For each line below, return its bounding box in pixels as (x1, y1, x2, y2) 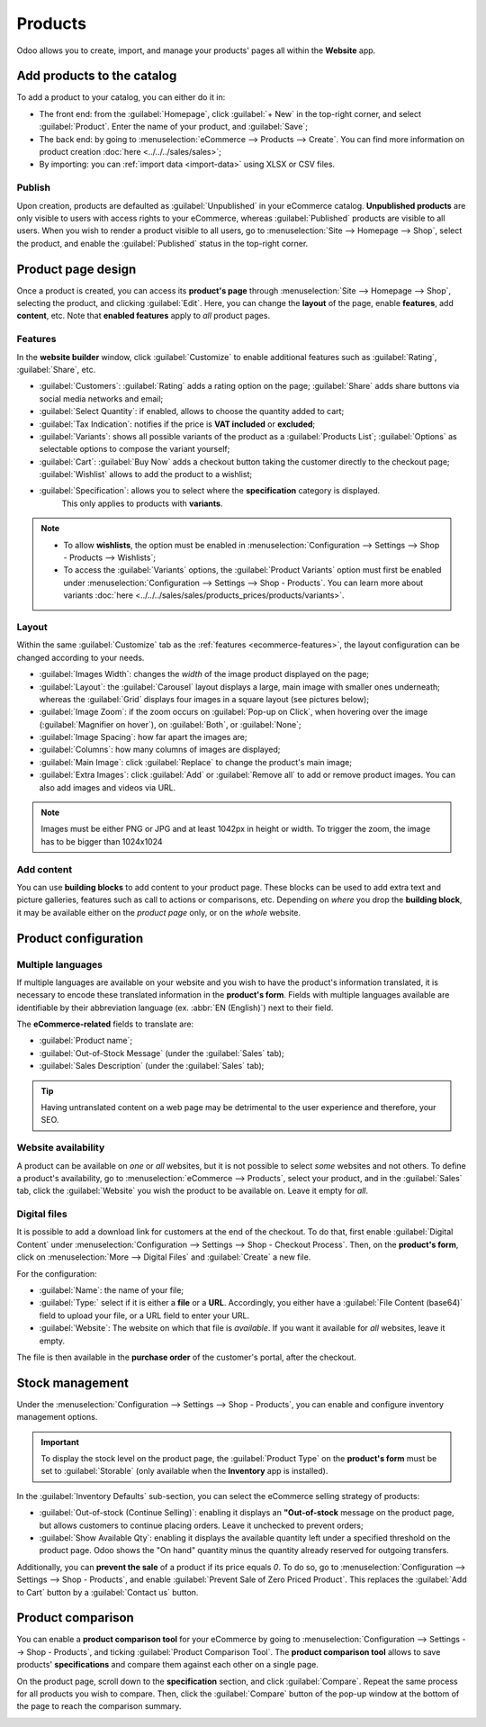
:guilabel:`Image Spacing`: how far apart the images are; (39, 732, 247, 743)
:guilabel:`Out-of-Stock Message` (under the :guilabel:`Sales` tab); (39, 1047, 284, 1058)
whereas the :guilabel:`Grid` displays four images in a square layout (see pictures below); (39, 693, 369, 704)
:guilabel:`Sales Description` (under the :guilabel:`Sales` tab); (39, 1061, 265, 1071)
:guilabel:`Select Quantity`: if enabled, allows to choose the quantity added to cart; (39, 406, 345, 417)
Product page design (16, 261, 137, 276)
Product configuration (16, 930, 144, 945)
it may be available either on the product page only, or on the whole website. (16, 907, 301, 918)
